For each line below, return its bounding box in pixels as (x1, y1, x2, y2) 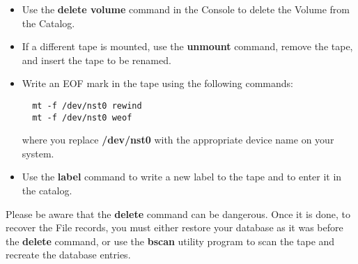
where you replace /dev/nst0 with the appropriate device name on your (22, 132, 334, 147)
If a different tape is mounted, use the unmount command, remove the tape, (22, 39, 353, 54)
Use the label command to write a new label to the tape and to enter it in (22, 169, 342, 184)
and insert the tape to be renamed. (22, 52, 171, 67)
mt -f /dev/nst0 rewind (32, 100, 142, 111)
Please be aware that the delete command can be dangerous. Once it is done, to (6, 206, 350, 221)
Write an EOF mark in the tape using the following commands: (22, 76, 293, 91)
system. (22, 146, 54, 160)
